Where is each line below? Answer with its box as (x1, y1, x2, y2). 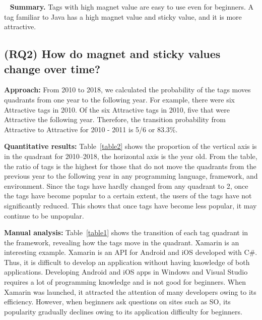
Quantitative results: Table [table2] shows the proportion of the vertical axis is (4, 141, 257, 151)
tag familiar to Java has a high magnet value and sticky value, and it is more (4, 11, 242, 22)
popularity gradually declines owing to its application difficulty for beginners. (4, 306, 242, 316)
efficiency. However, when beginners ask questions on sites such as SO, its (4, 296, 231, 307)
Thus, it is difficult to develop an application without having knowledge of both (4, 256, 250, 267)
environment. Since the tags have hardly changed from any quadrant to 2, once (4, 180, 248, 191)
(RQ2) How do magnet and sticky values (4, 46, 221, 62)
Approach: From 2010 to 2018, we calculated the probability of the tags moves (4, 84, 251, 95)
